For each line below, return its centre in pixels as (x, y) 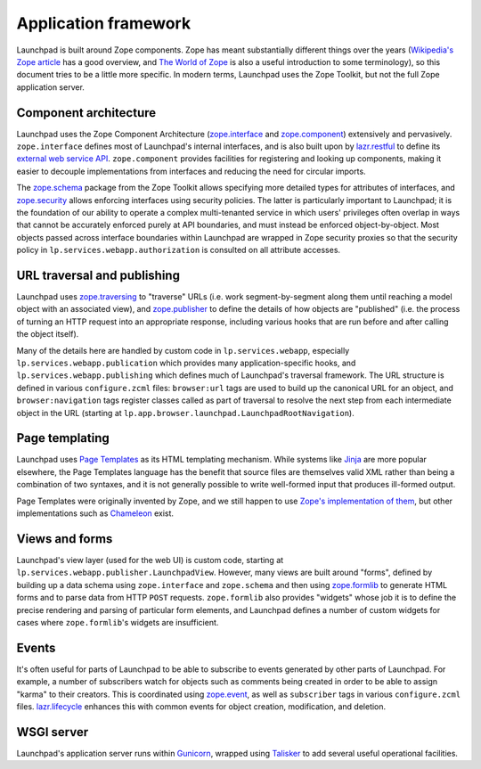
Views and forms (65, 539)
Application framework (104, 23)
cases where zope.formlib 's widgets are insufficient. (118, 622)
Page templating (63, 438)
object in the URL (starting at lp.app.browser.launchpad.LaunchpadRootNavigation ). (186, 413)
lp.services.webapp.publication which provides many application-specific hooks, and (186, 363)
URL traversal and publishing (98, 275)
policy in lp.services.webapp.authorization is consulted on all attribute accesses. (179, 250)
